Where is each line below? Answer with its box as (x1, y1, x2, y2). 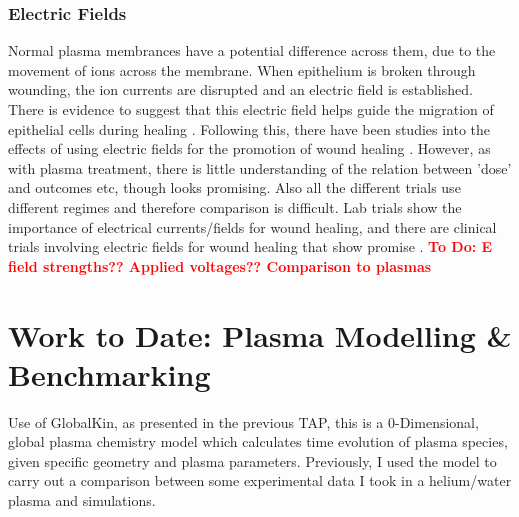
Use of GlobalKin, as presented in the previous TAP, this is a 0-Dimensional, (8, 411, 479, 432)
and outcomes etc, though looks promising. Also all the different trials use (8, 177, 461, 198)
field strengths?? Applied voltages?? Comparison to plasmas (8, 255, 432, 276)
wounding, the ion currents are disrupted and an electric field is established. (8, 79, 473, 100)
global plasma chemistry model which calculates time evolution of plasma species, (8, 431, 508, 452)
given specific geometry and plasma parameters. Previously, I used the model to (8, 450, 497, 471)
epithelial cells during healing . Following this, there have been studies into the (8, 118, 491, 139)
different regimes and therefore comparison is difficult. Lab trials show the (8, 196, 462, 217)
